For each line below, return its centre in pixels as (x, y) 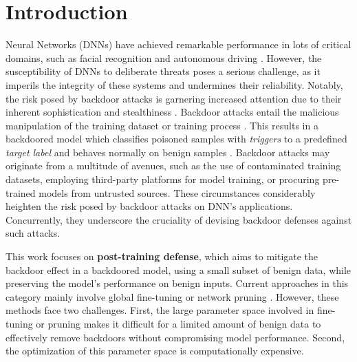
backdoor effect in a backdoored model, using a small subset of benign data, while (178, 269)
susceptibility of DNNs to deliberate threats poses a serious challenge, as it (163, 71)
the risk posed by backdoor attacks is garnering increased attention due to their (174, 98)
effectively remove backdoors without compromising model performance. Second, (175, 337)
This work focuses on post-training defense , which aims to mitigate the (162, 256)
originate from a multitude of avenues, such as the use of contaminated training (173, 166)
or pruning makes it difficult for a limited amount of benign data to (178, 323)
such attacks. (33, 233)
